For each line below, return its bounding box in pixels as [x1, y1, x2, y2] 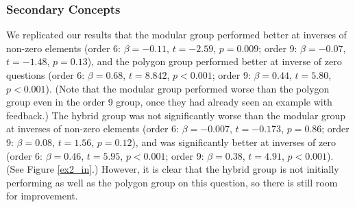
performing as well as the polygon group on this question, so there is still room [6, 175, 338, 189]
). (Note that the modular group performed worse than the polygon [45, 81, 330, 95]
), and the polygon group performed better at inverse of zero [87, 54, 342, 69]
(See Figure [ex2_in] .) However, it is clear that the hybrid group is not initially [6, 162, 339, 176]
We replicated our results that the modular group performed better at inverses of [6, 27, 347, 42]
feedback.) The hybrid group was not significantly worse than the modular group [6, 108, 346, 122]
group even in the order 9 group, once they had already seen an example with [6, 95, 332, 109]
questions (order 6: [6, 68, 85, 82]
